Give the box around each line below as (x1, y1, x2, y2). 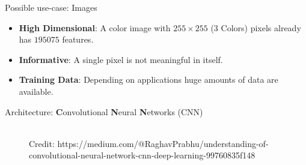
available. (19, 85, 54, 97)
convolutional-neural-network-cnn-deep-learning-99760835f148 (29, 149, 256, 161)
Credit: (29, 137, 55, 149)
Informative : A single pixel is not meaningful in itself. (19, 53, 223, 65)
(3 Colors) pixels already (210, 21, 301, 34)
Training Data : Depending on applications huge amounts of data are (19, 73, 278, 86)
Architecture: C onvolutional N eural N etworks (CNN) (5, 105, 203, 118)
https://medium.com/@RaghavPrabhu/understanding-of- (57, 137, 269, 149)
